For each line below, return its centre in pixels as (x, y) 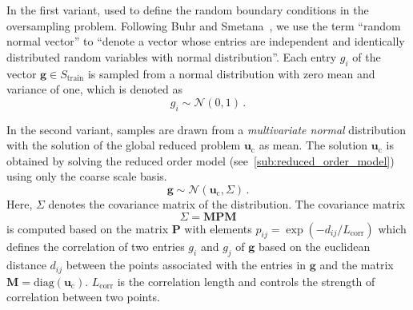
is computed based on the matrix (88, 228)
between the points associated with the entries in (186, 265)
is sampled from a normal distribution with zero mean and (231, 73)
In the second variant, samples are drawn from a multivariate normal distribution (206, 129)
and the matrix (357, 265)
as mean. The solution (313, 145)
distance (26, 265)
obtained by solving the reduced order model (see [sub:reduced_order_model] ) (200, 160)
